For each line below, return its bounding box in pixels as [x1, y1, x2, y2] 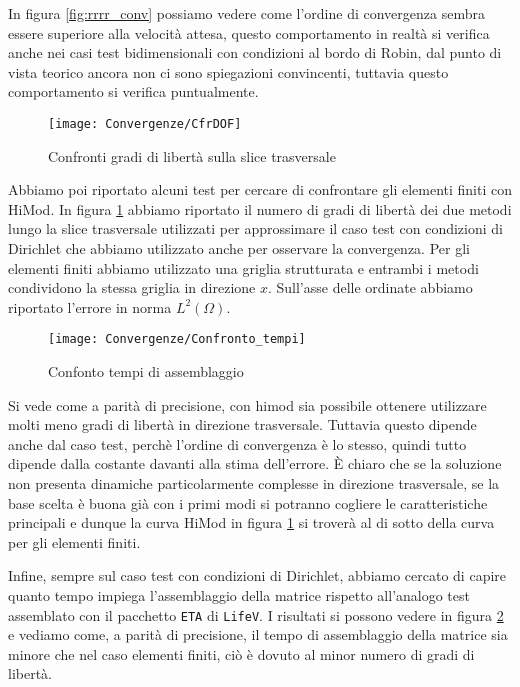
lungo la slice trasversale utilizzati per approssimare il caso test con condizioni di [8, 218, 503, 239]
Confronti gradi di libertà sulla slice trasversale [48, 145, 336, 166]
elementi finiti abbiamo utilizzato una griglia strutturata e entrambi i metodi [8, 257, 479, 278]
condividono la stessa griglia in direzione [8, 277, 256, 298]
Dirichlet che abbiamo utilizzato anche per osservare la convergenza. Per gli [8, 238, 470, 258]
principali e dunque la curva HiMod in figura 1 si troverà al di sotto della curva [8, 512, 495, 533]
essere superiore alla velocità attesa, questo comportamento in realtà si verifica [8, 22, 490, 43]
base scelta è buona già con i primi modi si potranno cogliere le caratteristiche [8, 492, 488, 513]
